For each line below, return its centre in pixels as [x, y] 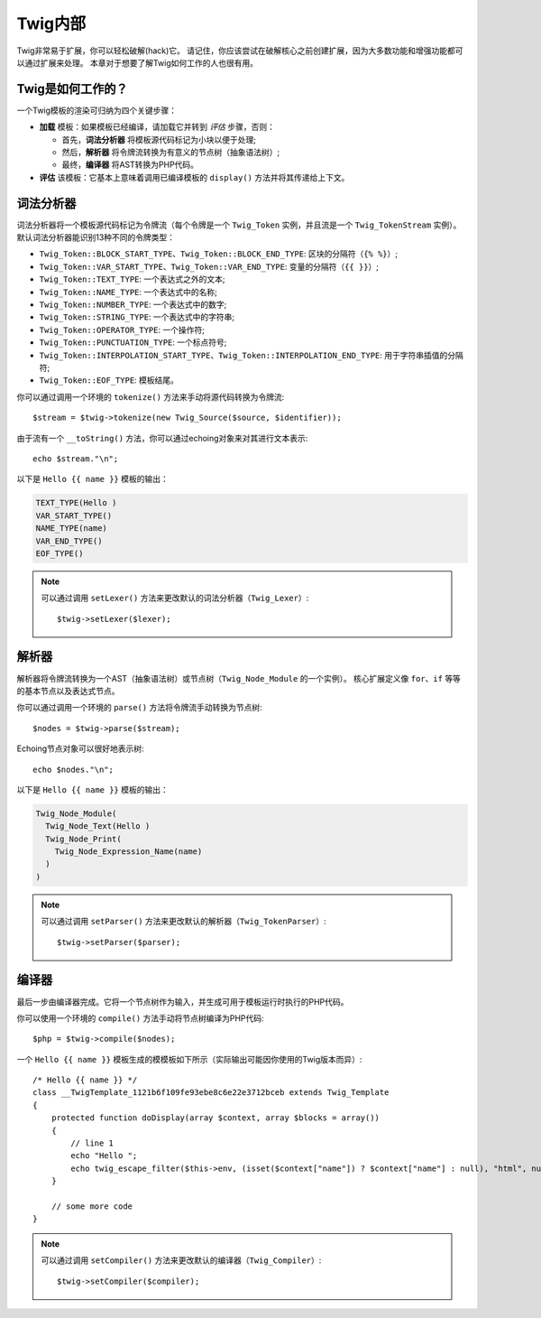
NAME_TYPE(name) [72, 529]
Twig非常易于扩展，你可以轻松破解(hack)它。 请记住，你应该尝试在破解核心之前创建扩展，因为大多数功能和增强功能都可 [240, 51]
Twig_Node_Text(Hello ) [98, 826]
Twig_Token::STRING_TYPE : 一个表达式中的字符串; [137, 317]
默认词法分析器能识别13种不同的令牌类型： [96, 237]
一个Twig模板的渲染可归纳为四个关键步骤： [97, 110]
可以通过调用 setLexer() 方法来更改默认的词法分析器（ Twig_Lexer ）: [175, 598]
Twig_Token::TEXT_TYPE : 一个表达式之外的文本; [132, 279]
